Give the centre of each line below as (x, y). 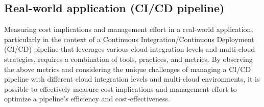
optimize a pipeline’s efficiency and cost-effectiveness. (87, 99)
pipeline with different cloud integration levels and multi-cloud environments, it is (132, 79)
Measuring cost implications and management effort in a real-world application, (129, 29)
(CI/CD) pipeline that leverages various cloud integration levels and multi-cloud (130, 49)
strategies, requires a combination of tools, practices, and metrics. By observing (128, 59)
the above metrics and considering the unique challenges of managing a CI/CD (128, 69)
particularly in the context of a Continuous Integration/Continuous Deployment (129, 39)
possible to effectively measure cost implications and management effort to (121, 88)
